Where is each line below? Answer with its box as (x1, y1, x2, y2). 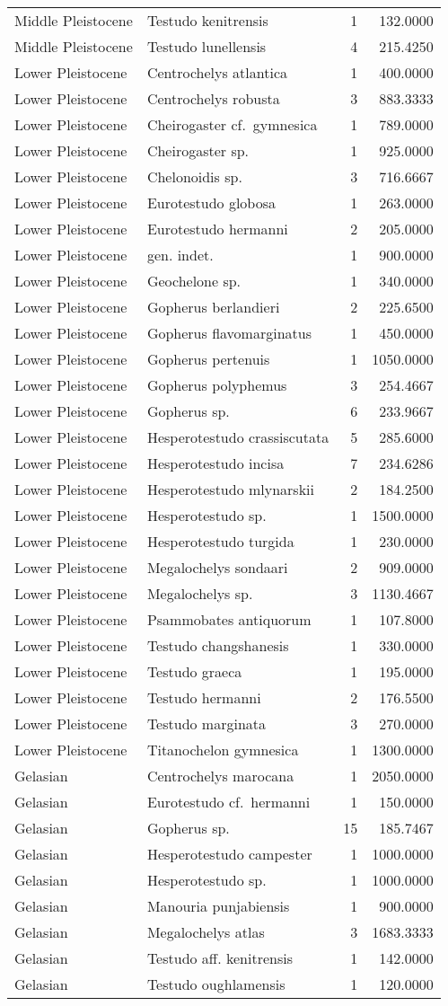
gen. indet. (146, 244, 214, 265)
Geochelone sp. (146, 270, 242, 291)
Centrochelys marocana (146, 765, 294, 786)
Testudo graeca (146, 661, 242, 682)
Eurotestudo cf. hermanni (146, 791, 311, 812)
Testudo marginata (146, 713, 267, 734)
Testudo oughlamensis (146, 974, 285, 994)
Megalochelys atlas (146, 922, 265, 942)
